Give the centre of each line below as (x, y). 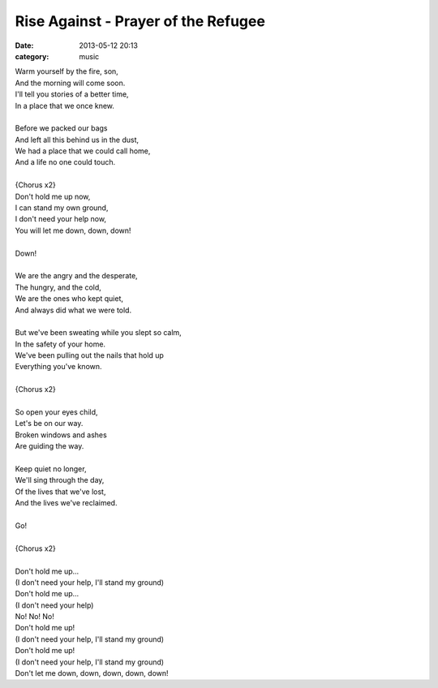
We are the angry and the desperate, (76, 276)
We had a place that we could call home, (83, 151)
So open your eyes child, (56, 412)
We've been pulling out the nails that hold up (89, 355)
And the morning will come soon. (70, 83)
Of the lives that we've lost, (60, 492)
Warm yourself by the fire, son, (67, 71)
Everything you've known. (58, 367)
